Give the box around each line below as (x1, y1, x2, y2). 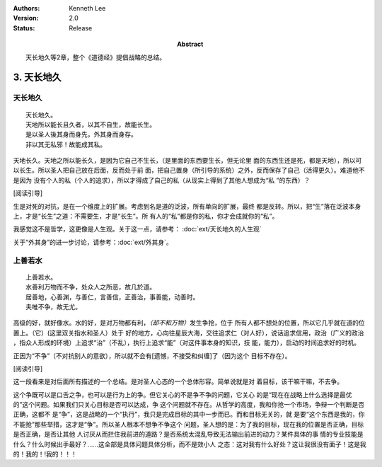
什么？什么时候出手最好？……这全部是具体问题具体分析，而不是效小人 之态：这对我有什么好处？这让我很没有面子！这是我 (13, 439, 367, 449)
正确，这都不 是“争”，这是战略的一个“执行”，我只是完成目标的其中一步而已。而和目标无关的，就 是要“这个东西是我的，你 (13, 410, 365, 419)
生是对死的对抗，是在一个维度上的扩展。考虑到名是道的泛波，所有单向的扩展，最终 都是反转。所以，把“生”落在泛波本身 (13, 202, 361, 210)
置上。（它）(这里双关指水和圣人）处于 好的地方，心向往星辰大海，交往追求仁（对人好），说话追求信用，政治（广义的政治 (13, 328, 364, 337)
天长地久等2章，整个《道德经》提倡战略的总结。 (25, 53, 166, 62)
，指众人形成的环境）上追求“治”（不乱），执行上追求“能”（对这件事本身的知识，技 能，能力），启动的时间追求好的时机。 (13, 338, 361, 347)
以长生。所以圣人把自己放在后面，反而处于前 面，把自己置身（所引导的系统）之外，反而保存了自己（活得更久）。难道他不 (13, 166, 365, 175)
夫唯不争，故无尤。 (25, 303, 81, 311)
